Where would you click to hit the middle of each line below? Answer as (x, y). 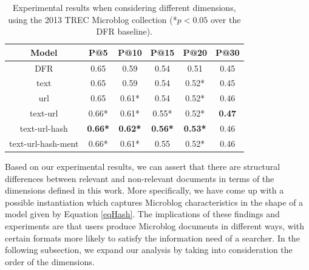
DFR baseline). (124, 31)
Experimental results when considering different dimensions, (124, 7)
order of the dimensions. (50, 261)
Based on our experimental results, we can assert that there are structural (143, 166)
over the (226, 19)
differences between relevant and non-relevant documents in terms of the (140, 178)
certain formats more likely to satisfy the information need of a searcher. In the (152, 238)
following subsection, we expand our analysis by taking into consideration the (149, 250)
